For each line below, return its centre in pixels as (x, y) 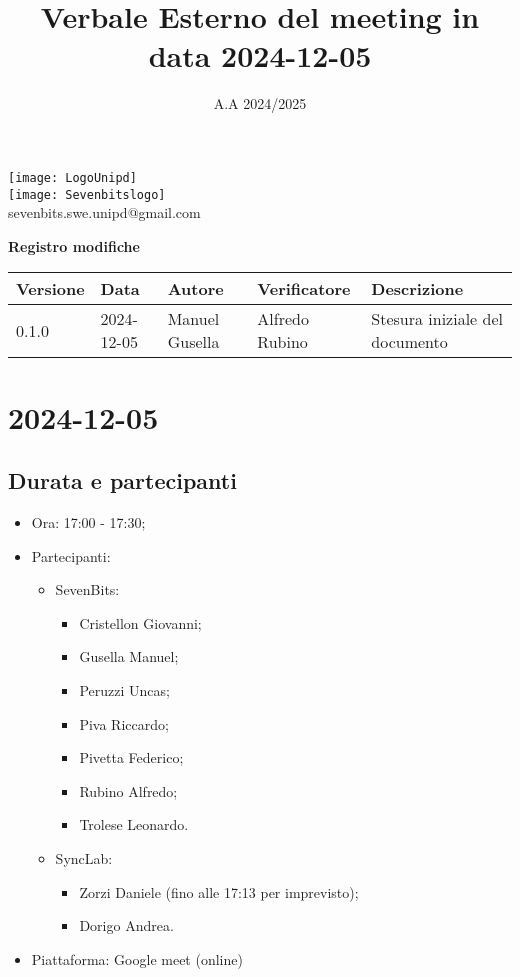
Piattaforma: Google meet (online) (137, 958)
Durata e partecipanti (122, 480)
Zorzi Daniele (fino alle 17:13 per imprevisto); (219, 891)
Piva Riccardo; (124, 723)
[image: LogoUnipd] (72, 177)
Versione (50, 289)
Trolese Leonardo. (134, 824)
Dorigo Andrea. (126, 925)
